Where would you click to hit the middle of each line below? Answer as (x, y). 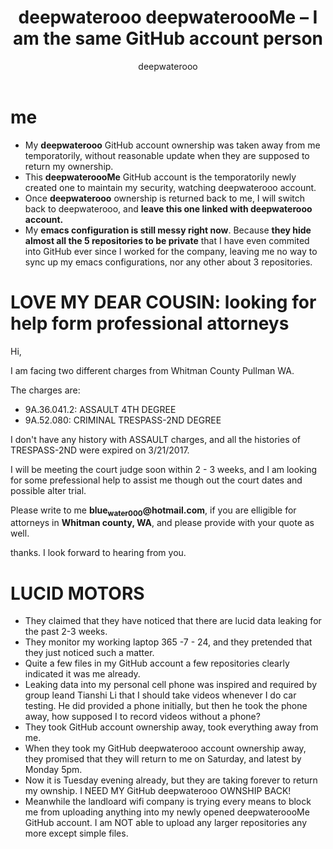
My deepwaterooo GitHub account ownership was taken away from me (172, 145)
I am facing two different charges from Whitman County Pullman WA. (152, 370)
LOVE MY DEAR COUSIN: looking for (163, 302)
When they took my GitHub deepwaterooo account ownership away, (165, 748)
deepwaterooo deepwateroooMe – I (168, 17)
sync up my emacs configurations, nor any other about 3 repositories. (168, 262)
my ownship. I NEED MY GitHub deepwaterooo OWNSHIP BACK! (158, 791)
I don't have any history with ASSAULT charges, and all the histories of (156, 439)
